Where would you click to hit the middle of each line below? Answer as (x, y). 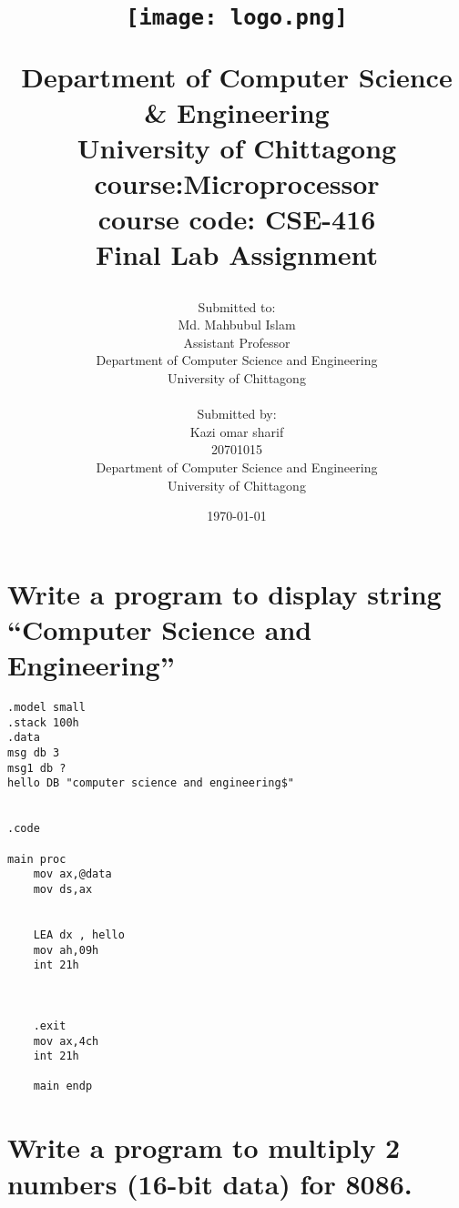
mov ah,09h (66, 950)
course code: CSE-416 (237, 219)
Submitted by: (237, 414)
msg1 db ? (37, 768)
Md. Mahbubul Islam (237, 325)
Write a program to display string (224, 593)
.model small (46, 708)
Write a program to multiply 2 (204, 1147)
